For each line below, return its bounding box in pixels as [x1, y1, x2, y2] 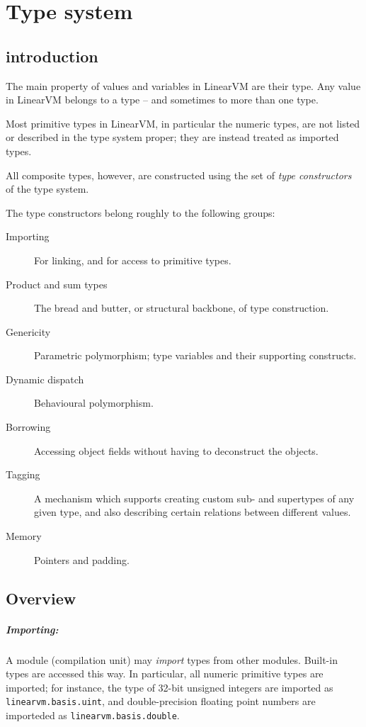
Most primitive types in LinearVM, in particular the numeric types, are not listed [6, 115, 360, 130]
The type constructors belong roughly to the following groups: [6, 205, 275, 220]
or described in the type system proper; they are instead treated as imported [6, 130, 339, 145]
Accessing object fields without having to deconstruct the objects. [34, 443, 319, 458]
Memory [6, 529, 42, 543]
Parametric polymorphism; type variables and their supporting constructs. [34, 348, 357, 363]
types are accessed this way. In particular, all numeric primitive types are [6, 666, 324, 681]
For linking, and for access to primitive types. [34, 252, 231, 267]
